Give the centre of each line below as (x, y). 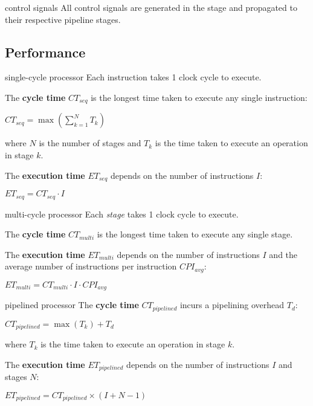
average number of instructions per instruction (91, 266)
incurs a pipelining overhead (232, 305)
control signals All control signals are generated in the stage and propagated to (151, 7)
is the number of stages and (90, 143)
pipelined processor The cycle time (72, 305)
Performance (45, 52)
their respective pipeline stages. (63, 19)
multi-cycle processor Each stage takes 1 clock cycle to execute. (122, 214)
